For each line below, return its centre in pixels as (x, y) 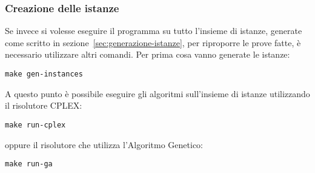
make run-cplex (35, 125)
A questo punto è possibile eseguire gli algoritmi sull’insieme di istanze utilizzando (157, 93)
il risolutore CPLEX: (44, 105)
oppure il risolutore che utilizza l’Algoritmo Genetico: (104, 144)
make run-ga (29, 164)
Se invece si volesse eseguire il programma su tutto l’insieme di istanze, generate (154, 31)
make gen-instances (44, 74)
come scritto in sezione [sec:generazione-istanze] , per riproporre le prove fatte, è (153, 42)
